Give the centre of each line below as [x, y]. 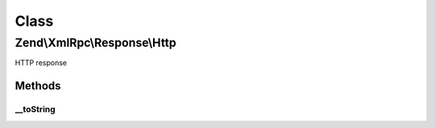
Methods [38, 86]
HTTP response [41, 63]
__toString [35, 109]
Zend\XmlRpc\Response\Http [95, 43]
